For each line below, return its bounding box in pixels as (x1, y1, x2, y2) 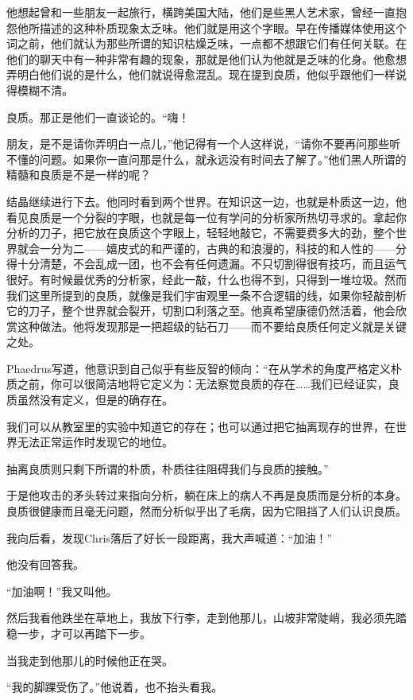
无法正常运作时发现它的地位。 (17, 434, 173, 450)
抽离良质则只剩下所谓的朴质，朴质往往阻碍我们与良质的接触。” (6, 460, 329, 476)
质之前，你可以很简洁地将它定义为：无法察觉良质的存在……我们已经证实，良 (6, 375, 399, 392)
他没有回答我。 (6, 556, 84, 573)
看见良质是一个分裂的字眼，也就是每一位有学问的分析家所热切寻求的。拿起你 (6, 208, 407, 225)
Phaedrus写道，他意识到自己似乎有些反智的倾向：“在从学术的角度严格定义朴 (6, 360, 402, 376)
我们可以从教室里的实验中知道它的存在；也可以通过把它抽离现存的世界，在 (6, 418, 396, 434)
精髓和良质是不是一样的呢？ (6, 166, 151, 183)
